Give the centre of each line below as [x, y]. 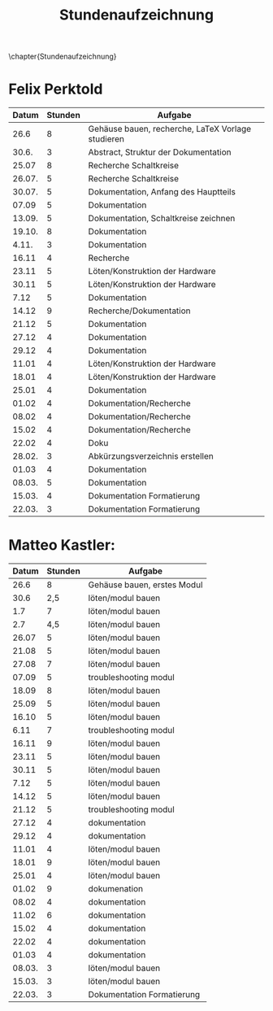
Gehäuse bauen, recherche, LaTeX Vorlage [170, 129]
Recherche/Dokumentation [139, 311]
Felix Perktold [56, 89]
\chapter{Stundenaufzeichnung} [63, 57]
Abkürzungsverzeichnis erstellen [151, 456]
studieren [106, 139]
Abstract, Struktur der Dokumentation [160, 152]
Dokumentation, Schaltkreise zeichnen [162, 219]
